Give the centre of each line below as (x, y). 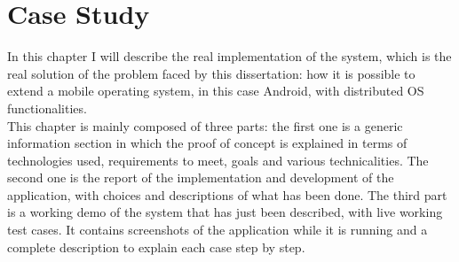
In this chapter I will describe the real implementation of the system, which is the (229, 56)
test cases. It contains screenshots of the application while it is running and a (218, 230)
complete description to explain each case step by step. (156, 247)
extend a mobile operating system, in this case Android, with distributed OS (216, 91)
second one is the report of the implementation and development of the (201, 177)
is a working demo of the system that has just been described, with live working (225, 212)
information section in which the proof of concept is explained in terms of (207, 143)
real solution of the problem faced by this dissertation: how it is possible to (211, 73)
